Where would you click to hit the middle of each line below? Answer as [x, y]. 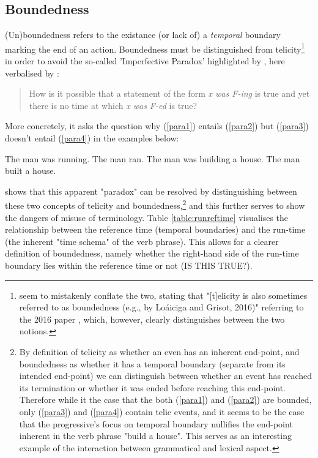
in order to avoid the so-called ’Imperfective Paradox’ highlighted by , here [145, 61]
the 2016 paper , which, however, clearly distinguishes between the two [152, 319]
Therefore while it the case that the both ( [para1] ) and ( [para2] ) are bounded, [165, 400]
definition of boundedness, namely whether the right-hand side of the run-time [152, 253]
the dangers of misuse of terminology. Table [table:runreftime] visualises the [147, 217]
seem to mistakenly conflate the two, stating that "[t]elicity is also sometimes [163, 295]
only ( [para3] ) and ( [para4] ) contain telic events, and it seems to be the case [162, 411]
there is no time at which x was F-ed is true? [113, 105]
